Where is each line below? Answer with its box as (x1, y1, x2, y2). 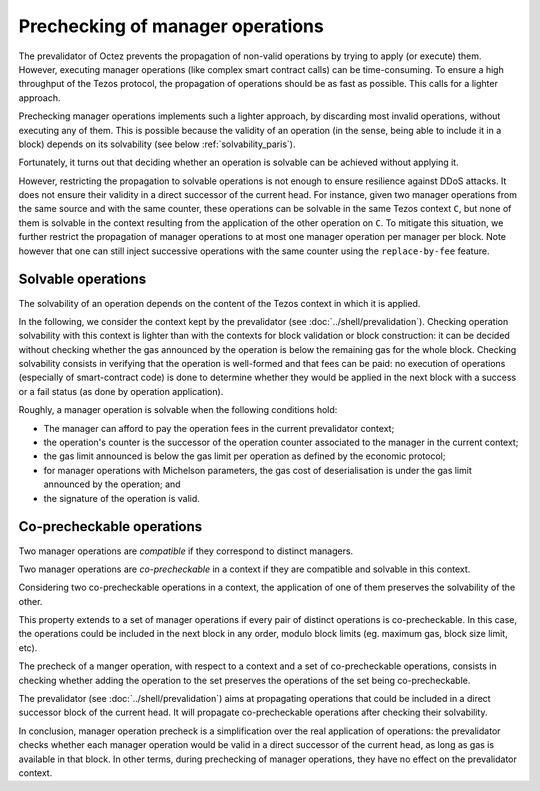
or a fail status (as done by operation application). (18, 385, 224, 397)
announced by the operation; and (43, 478, 181, 490)
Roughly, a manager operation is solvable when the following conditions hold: (18, 404, 338, 416)
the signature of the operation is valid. (43, 492, 200, 504)
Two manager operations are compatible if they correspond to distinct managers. (18, 545, 354, 557)
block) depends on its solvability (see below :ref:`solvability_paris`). (18, 138, 296, 150)
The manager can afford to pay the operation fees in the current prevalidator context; (43, 422, 395, 434)
